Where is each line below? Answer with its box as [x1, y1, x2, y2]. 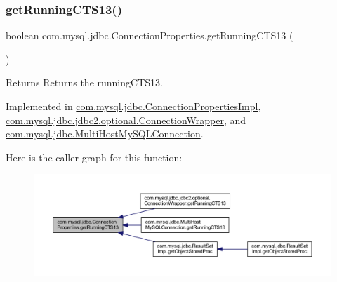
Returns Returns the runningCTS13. [6, 75, 163, 90]
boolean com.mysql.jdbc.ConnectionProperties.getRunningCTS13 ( [6, 28, 293, 43]
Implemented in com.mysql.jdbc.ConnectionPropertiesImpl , [6, 99, 261, 113]
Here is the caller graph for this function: [6, 149, 183, 164]
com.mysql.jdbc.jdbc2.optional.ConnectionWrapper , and [6, 112, 246, 127]
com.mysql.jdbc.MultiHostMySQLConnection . [6, 126, 204, 141]
